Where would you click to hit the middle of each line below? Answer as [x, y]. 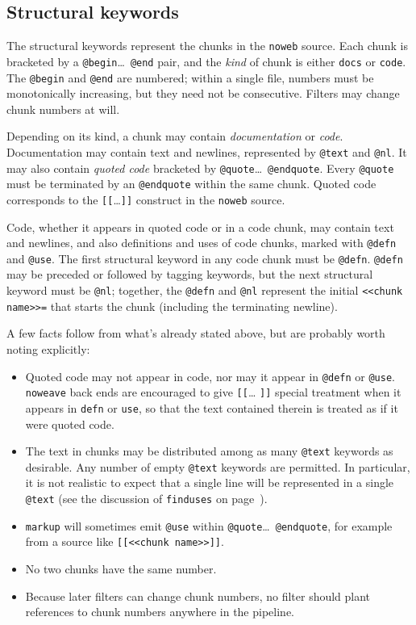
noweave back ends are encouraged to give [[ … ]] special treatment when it [213, 392]
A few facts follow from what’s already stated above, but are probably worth [196, 333]
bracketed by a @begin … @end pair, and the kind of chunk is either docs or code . [206, 61]
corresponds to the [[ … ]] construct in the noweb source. [146, 199]
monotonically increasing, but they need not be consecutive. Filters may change [203, 93]
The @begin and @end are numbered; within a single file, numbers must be [190, 77]
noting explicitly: [48, 348]
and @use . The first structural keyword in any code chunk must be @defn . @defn [205, 258]
